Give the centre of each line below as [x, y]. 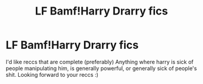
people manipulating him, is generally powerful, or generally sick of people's [101, 68]
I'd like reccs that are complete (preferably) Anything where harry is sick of [100, 62]
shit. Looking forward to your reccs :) [52, 74]
